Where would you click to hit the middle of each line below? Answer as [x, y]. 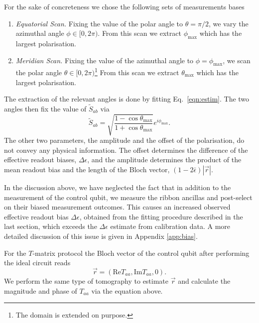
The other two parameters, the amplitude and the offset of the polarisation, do [124, 140]
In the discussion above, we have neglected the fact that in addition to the [118, 187]
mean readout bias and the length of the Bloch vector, [87, 169]
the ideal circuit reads [37, 263]
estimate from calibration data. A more [170, 226]
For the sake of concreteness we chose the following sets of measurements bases [124, 6]
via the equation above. [127, 290]
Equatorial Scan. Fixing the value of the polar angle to [99, 23]
